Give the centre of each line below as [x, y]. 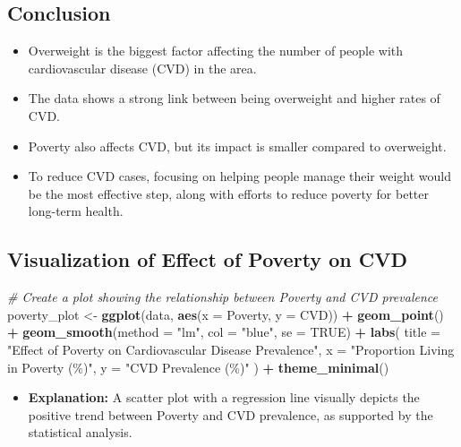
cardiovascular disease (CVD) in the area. [142, 68]
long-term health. [76, 211]
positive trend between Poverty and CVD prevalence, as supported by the [230, 414]
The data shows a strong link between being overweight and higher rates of [234, 98]
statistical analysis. [80, 432]
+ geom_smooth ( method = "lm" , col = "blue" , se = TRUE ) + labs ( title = [224, 332]
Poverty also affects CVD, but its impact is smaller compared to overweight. [237, 146]
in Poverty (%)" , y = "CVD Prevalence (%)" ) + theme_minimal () [198, 367]
